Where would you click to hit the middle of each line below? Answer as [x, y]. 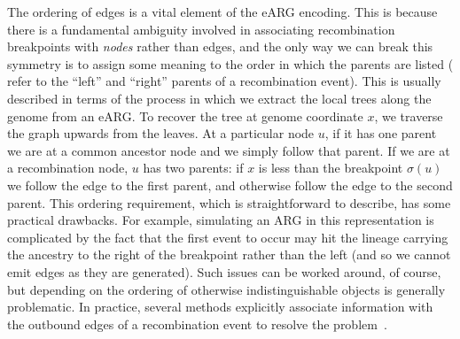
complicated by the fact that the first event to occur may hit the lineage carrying [228, 237]
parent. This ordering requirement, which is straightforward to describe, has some [229, 202]
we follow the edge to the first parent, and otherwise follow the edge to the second [230, 185]
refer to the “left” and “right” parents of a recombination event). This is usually [224, 81]
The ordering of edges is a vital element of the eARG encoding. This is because [222, 12]
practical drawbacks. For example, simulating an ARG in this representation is [221, 220]
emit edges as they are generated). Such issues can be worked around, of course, [224, 271]
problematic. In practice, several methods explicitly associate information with [220, 307]
